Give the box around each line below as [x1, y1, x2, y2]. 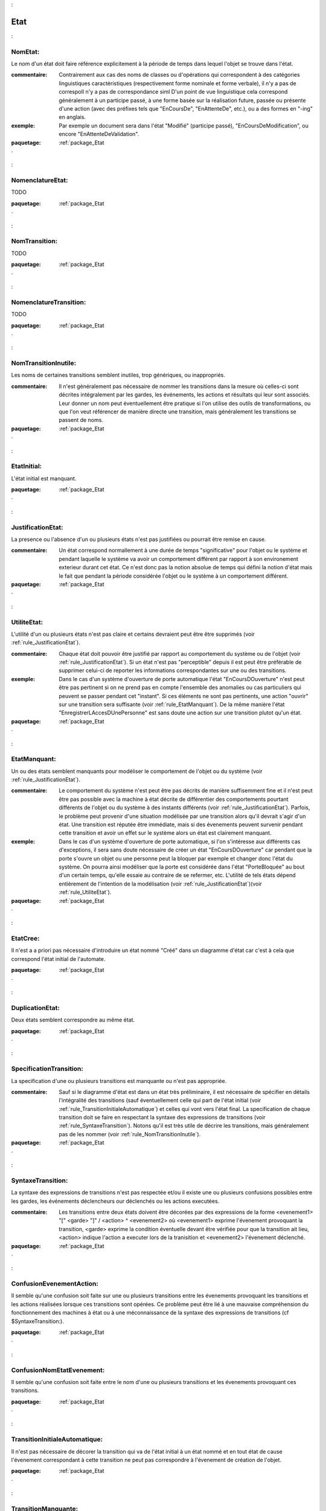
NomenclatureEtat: [11, 176, 69, 184]
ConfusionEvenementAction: [11, 1280, 99, 1288]
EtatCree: [11, 934, 40, 943]
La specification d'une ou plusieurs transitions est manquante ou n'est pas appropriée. [11, 1077, 227, 1084]
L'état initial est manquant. [11, 474, 77, 482]
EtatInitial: [11, 462, 42, 471]
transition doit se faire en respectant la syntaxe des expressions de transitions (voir [59, 1114, 266, 1121]
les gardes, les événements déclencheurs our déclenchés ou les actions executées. [11, 1197, 220, 1205]
